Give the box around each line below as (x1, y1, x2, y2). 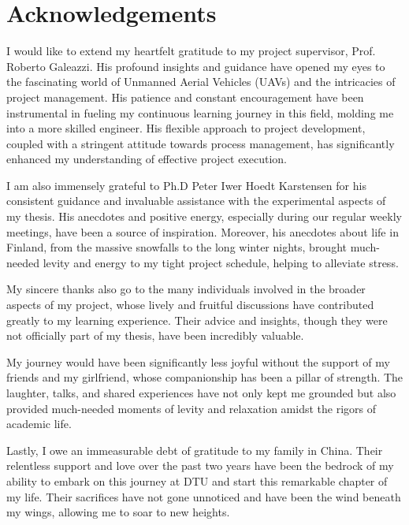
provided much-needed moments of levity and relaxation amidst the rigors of (6, 400, 376, 416)
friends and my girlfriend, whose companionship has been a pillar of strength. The (6, 369, 403, 385)
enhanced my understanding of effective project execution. (6, 151, 287, 167)
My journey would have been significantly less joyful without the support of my (6, 353, 390, 370)
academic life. (6, 415, 72, 432)
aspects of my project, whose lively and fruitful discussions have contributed (6, 296, 374, 313)
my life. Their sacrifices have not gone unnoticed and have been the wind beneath (6, 488, 401, 505)
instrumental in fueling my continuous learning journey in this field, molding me (6, 104, 394, 121)
